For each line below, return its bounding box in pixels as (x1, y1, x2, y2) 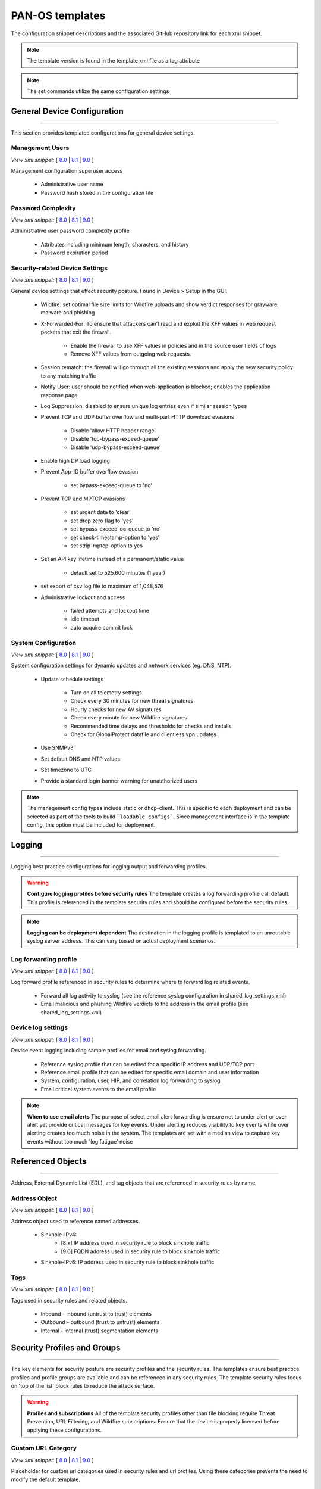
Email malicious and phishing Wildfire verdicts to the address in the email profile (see (40, 1001, 249, 1008)
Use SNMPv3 (40, 744, 74, 752)
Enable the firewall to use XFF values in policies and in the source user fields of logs (70, 342, 276, 349)
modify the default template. (11, 1476, 80, 1483)
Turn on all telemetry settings (70, 689, 142, 696)
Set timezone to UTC (40, 766, 92, 774)
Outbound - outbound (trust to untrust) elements (40, 1319, 160, 1326)
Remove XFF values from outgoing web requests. (70, 350, 191, 357)
